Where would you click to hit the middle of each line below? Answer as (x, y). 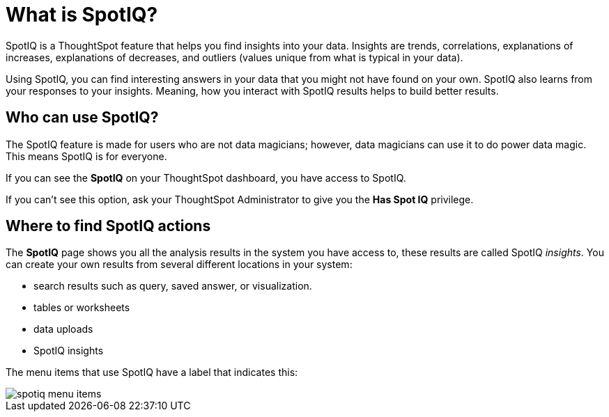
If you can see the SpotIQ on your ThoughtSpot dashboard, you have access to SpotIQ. (206, 178)
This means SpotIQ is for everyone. (86, 156)
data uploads (63, 329)
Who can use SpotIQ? (82, 118)
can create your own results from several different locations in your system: (179, 265)
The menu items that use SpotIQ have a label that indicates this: (152, 372)
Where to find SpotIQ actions (108, 226)
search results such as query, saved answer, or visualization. (173, 286)
